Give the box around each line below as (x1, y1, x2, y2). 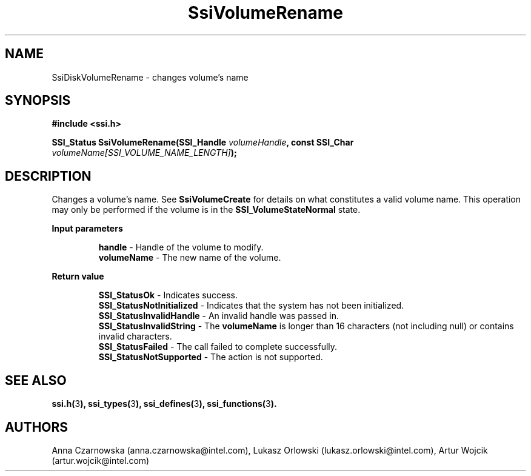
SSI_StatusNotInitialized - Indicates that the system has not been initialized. (98, 300, 404, 311)
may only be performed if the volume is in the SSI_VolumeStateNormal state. (52, 204, 361, 215)
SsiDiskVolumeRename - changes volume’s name (52, 72, 249, 82)
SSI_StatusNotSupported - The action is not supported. (98, 352, 323, 363)
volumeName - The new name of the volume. (98, 252, 281, 263)
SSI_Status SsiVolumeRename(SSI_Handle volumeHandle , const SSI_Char (52, 137, 354, 148)
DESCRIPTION (5, 168, 92, 184)
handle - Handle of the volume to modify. (98, 242, 264, 253)
